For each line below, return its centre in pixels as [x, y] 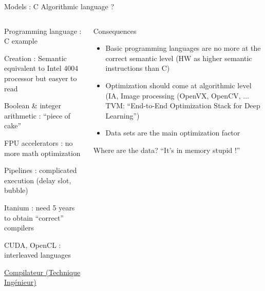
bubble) [16, 190]
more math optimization [42, 153]
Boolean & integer [33, 105]
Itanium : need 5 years [40, 207]
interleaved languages [38, 255]
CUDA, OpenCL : [33, 245]
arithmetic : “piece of [37, 115]
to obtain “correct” [34, 217]
